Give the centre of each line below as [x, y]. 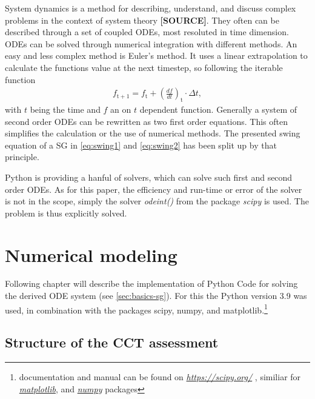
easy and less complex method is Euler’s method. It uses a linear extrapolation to [156, 55]
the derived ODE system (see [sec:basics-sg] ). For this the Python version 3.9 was [156, 296]
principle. [22, 157]
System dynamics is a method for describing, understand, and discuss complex [151, 8]
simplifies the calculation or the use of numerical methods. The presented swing [153, 133]
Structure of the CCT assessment [112, 342]
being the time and [65, 109]
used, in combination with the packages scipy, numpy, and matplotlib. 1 [136, 309]
